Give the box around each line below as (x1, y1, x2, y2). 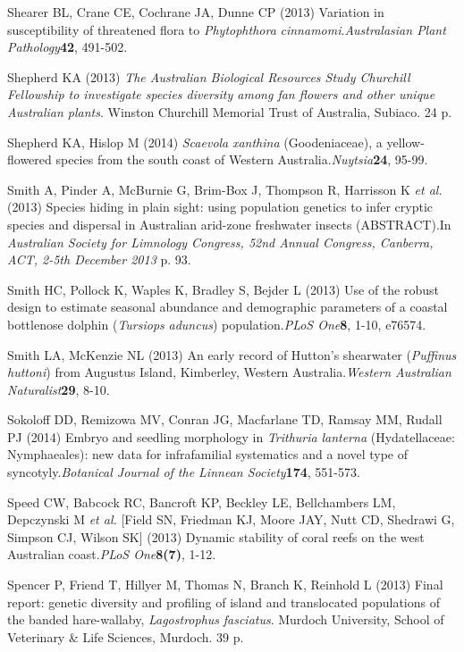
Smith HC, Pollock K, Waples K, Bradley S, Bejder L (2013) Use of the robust (7, 280, 439, 298)
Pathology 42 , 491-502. (7, 38, 128, 56)
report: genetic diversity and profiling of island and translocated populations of (7, 592, 440, 611)
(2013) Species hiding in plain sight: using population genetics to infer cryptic (7, 197, 434, 216)
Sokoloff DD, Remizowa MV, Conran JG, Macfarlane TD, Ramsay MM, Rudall (7, 410, 443, 429)
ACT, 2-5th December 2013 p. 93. (7, 250, 191, 269)
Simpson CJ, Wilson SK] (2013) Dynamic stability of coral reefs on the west (7, 527, 425, 546)
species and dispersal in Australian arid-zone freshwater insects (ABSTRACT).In (7, 214, 451, 233)
